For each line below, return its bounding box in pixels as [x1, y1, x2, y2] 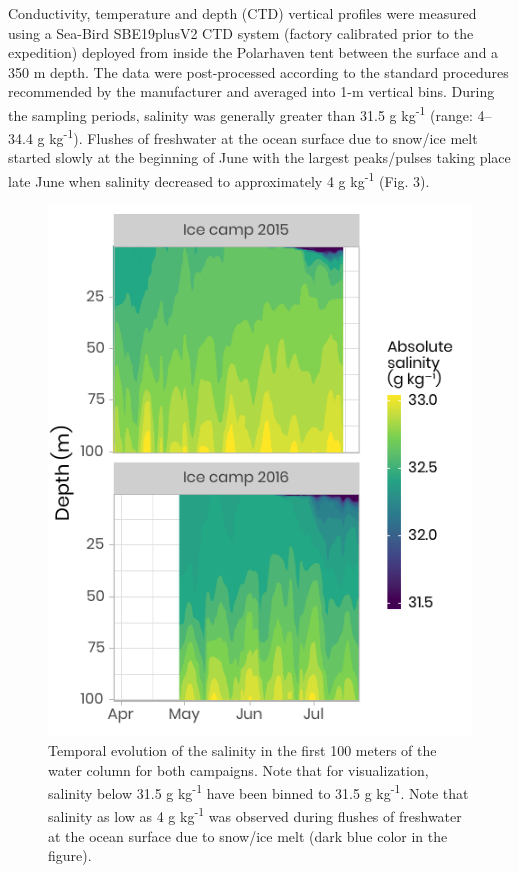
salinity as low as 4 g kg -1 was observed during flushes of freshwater [48, 803, 462, 827]
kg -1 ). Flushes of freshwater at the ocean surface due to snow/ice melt [49, 125, 478, 148]
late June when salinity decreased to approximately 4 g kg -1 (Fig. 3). [8, 168, 430, 191]
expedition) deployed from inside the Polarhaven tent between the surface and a [8, 42, 499, 63]
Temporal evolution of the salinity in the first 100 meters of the [48, 740, 437, 761]
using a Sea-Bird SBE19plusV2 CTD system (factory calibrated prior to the [8, 22, 474, 43]
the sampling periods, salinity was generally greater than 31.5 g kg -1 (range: [8, 101, 473, 125]
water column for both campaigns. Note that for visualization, [48, 759, 429, 780]
